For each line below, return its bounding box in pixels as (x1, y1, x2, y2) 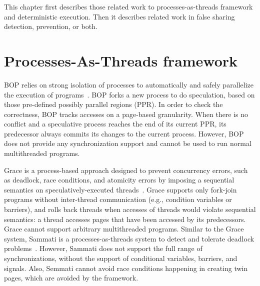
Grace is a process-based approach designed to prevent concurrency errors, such (4, 164, 248, 175)
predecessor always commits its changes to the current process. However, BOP (4, 128, 244, 138)
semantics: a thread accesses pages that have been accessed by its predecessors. (4, 213, 246, 224)
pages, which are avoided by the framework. (4, 272, 138, 283)
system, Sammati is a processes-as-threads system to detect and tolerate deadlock (4, 233, 254, 243)
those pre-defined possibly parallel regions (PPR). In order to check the (4, 99, 223, 109)
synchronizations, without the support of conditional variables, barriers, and (4, 253, 237, 263)
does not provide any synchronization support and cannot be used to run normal (4, 138, 251, 148)
